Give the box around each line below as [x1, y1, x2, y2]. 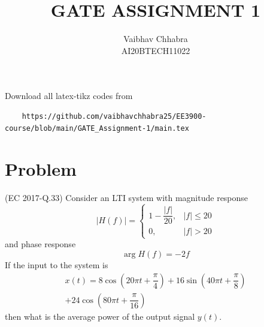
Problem [5, 157, 77, 181]
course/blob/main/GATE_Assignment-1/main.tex [5, 124, 189, 133]
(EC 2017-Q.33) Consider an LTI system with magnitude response [5, 191, 248, 204]
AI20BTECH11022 [121, 44, 190, 56]
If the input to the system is [5, 259, 108, 271]
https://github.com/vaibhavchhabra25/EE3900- [22, 112, 207, 121]
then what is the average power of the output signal [5, 310, 195, 322]
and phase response [5, 238, 76, 250]
